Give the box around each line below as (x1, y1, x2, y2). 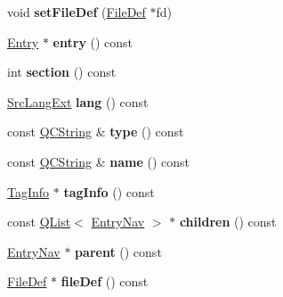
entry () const (53, 32, 133, 51)
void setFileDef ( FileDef (7, 3, 146, 21)
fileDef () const (61, 272, 149, 291)
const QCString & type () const (7, 122, 184, 141)
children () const (179, 212, 277, 231)
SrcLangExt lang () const (7, 92, 149, 111)
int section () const (7, 62, 117, 81)
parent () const (75, 242, 162, 260)
